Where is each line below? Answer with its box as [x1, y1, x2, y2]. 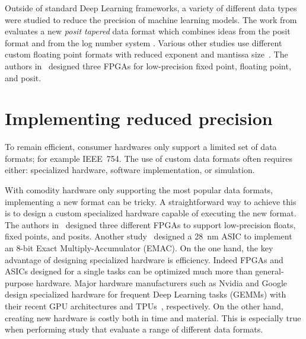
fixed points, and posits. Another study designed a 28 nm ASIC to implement [5, 230, 292, 242]
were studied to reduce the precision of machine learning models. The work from [5, 13, 297, 25]
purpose [5, 276, 33, 289]
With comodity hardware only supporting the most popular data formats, [5, 184, 273, 196]
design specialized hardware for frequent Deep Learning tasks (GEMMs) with [5, 288, 286, 300]
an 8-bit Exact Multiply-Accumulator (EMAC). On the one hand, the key [5, 242, 273, 254]
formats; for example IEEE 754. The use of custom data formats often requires [5, 152, 292, 164]
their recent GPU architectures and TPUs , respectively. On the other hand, [5, 300, 283, 312]
